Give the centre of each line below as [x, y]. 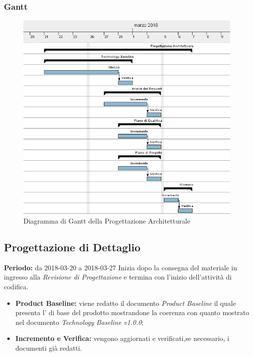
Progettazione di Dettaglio [72, 247]
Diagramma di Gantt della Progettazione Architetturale [107, 220]
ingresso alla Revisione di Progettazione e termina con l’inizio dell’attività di [118, 277]
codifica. [16, 286]
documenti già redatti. [49, 347]
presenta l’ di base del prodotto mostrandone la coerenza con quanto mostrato [132, 312]
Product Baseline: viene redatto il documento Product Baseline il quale [126, 303]
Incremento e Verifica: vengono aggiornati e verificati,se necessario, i [122, 338]
